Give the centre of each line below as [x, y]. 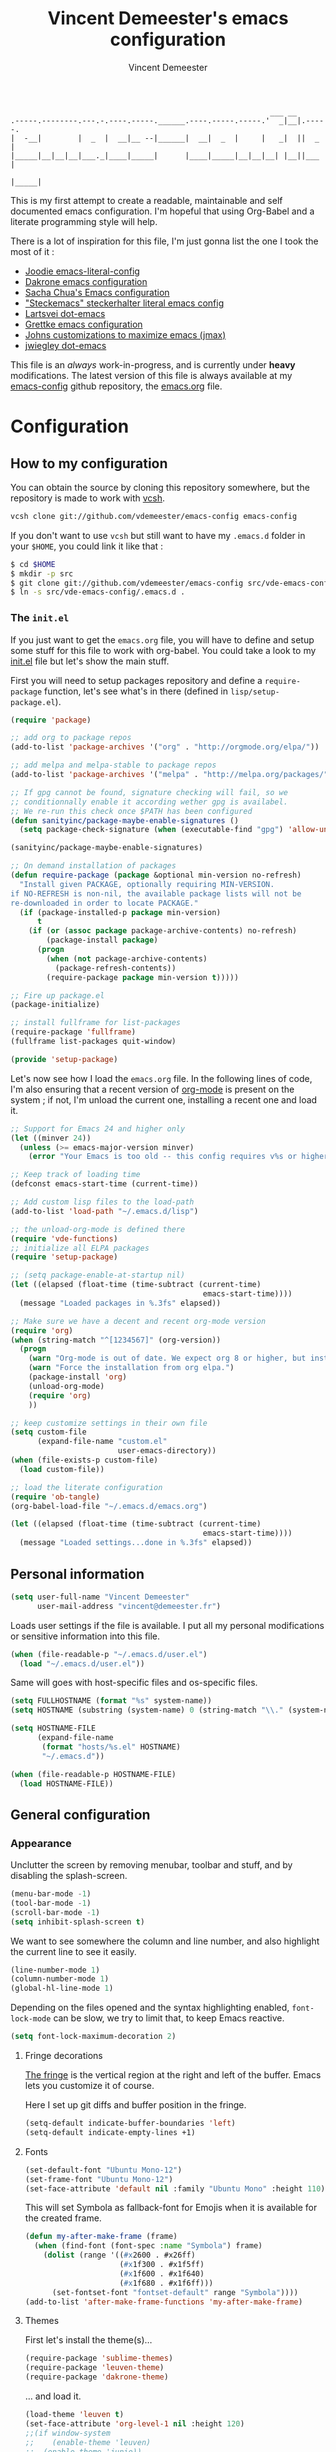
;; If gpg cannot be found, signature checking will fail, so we [149, 792]
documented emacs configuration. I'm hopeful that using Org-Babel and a [162, 211]
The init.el [40, 618]
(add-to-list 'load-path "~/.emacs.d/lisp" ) [104, 1211]
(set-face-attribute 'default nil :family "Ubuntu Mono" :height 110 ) [175, 2188]
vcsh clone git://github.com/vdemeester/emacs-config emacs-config [154, 516]
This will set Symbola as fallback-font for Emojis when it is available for [171, 2208]
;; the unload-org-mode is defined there [98, 1229]
